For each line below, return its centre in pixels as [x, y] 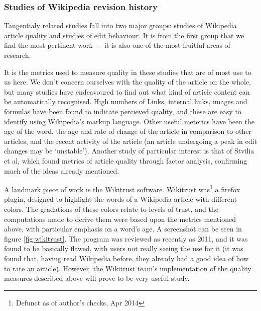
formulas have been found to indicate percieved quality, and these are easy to [123, 111]
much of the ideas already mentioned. [62, 170]
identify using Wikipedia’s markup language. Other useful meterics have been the [129, 121]
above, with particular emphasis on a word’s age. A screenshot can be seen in [123, 229]
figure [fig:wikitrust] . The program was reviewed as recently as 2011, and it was [126, 238]
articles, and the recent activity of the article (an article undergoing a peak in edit [130, 141]
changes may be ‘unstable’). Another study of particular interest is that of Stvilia [129, 151]
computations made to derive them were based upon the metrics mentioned [120, 219]
